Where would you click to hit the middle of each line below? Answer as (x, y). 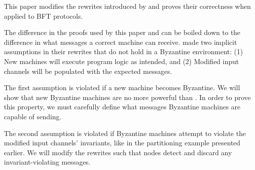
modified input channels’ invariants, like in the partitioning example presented (122, 143)
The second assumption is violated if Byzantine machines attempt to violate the (125, 133)
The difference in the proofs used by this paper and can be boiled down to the (122, 32)
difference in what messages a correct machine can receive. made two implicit (121, 42)
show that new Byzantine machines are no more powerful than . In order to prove (127, 97)
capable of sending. (33, 116)
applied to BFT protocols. (43, 16)
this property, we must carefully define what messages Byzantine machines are (122, 107)
